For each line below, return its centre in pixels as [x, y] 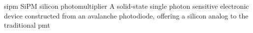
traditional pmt [27, 25]
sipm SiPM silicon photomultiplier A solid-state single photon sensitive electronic [126, 6]
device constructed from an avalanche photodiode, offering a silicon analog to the [126, 15]
